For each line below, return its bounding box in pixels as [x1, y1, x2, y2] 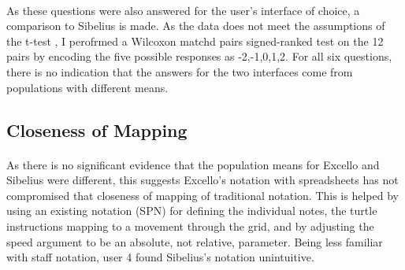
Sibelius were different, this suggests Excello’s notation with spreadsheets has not [6, 172, 399, 188]
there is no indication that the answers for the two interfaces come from [6, 63, 353, 80]
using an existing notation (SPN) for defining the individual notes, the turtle [6, 202, 377, 219]
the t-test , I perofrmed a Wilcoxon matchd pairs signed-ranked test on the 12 [6, 32, 384, 49]
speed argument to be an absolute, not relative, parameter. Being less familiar [6, 233, 383, 250]
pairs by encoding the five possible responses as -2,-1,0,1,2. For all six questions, [6, 48, 392, 65]
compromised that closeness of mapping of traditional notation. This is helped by [6, 187, 399, 203]
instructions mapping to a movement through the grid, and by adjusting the [6, 217, 374, 234]
